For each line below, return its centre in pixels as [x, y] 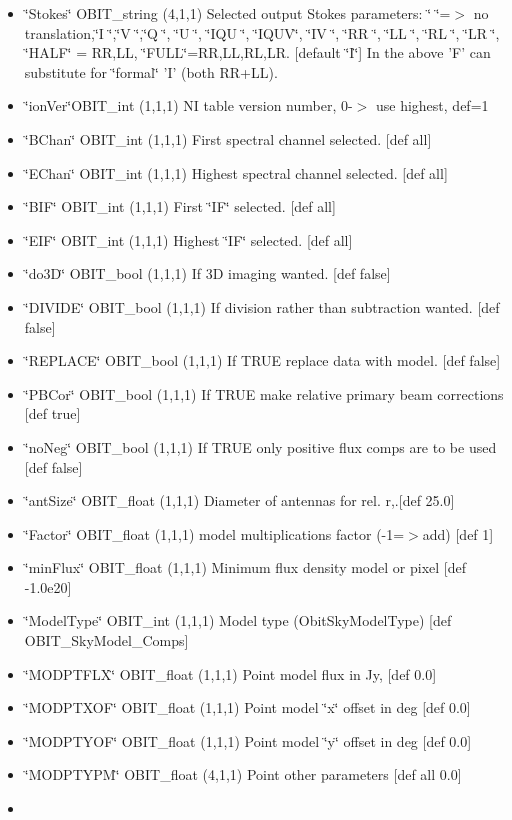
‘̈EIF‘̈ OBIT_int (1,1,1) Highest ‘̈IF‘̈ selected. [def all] [188, 239]
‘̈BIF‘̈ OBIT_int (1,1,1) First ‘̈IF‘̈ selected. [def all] [180, 206]
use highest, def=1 [432, 105]
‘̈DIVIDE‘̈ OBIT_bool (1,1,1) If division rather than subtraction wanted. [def [262, 306]
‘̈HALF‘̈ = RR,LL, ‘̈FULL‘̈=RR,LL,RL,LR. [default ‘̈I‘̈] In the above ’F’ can [257, 52]
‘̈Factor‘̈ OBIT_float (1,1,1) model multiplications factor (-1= [214, 533]
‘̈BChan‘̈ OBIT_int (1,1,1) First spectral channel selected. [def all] [228, 138]
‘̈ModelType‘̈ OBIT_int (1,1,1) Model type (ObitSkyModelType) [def [238, 620]
